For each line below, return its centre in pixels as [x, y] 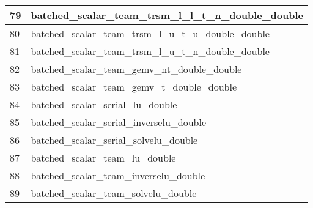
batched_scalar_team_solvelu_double [114, 193]
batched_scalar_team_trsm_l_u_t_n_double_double [150, 51]
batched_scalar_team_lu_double [103, 158]
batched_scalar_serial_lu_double [104, 104]
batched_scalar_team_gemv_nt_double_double [136, 69]
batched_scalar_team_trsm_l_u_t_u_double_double [150, 33]
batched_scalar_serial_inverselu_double [119, 122]
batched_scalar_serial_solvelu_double [114, 140]
